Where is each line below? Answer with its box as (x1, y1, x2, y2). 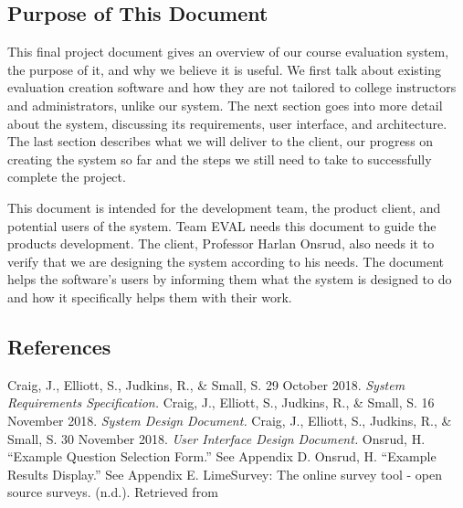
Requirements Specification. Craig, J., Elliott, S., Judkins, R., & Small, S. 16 (7, 393, 435, 412)
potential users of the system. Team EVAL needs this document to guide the (7, 216, 437, 235)
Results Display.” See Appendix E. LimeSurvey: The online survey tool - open (7, 464, 443, 483)
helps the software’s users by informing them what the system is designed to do (7, 270, 452, 289)
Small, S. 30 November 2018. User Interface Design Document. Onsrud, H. (7, 429, 426, 448)
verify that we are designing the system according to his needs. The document (7, 251, 445, 270)
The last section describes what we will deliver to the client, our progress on (7, 132, 434, 151)
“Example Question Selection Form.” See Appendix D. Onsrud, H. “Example (7, 447, 437, 466)
